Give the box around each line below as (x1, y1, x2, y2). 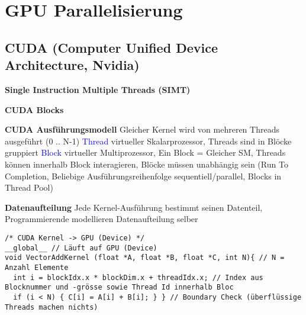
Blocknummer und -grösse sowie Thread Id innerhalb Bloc (5, 283, 234, 292)
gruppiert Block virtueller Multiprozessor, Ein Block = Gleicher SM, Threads (5, 146, 286, 159)
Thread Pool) (5, 181, 53, 194)
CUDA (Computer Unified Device (5, 38, 218, 56)
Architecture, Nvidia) (5, 56, 140, 74)
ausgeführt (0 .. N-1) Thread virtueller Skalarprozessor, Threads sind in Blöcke (5, 134, 292, 147)
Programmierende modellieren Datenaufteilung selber (5, 213, 198, 225)
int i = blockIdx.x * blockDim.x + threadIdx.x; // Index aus (13, 273, 263, 282)
